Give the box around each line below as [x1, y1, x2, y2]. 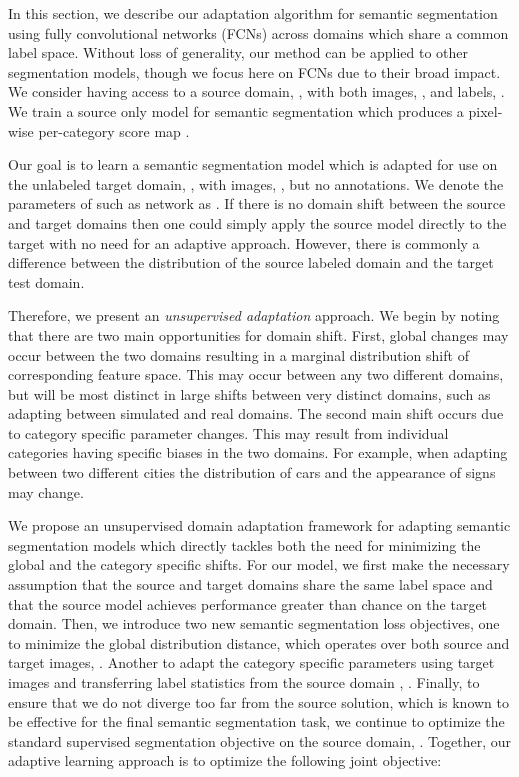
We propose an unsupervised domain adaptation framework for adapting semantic [8, 515, 511, 536]
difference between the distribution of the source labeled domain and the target [8, 252, 494, 273]
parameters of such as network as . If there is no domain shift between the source [8, 193, 506, 214]
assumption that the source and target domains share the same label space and [8, 574, 493, 595]
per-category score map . [38, 120, 190, 141]
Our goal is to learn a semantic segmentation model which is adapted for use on [8, 154, 498, 175]
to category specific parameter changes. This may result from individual [8, 422, 449, 443]
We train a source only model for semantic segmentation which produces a [8, 100, 464, 121]
